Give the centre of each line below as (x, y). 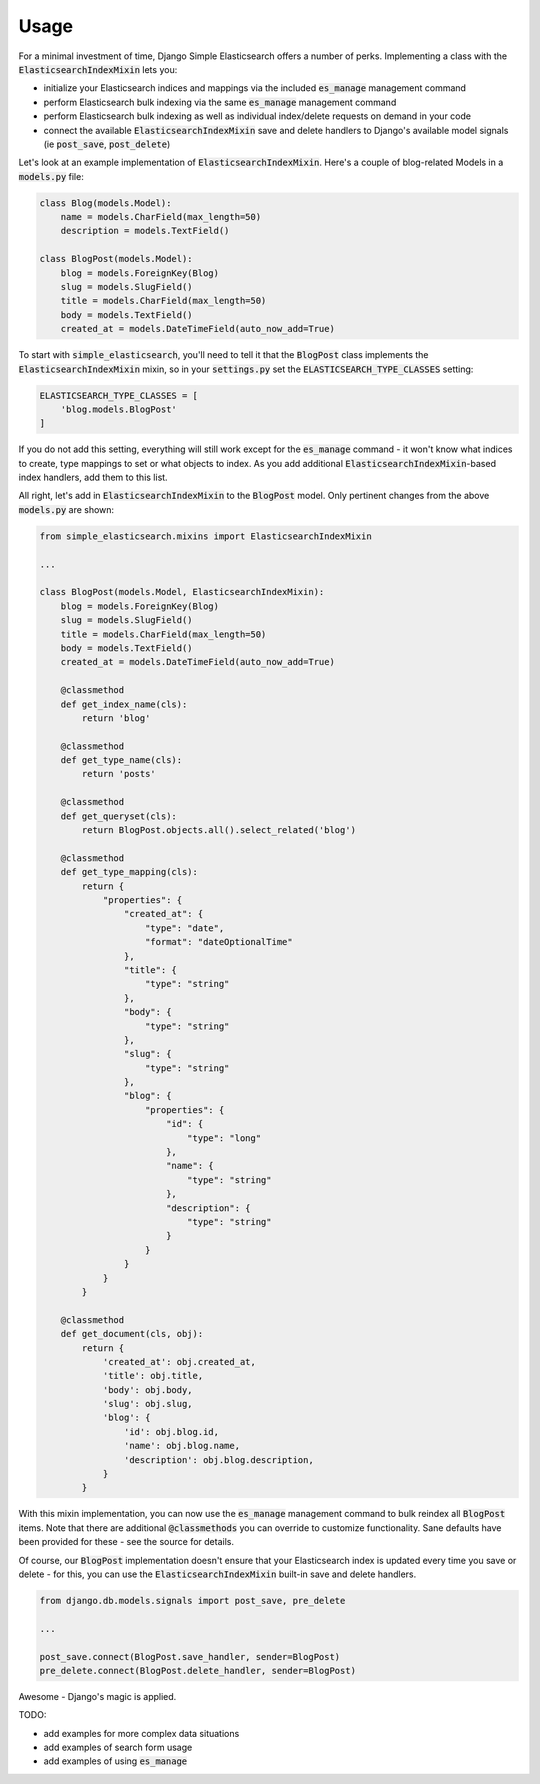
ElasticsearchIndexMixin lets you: (98, 69)
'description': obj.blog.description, (218, 1459)
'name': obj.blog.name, (181, 1446)
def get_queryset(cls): (118, 816)
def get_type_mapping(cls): (129, 872)
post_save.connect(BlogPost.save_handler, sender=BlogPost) (190, 1656)
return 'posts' (119, 774)
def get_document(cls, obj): (132, 1334)
